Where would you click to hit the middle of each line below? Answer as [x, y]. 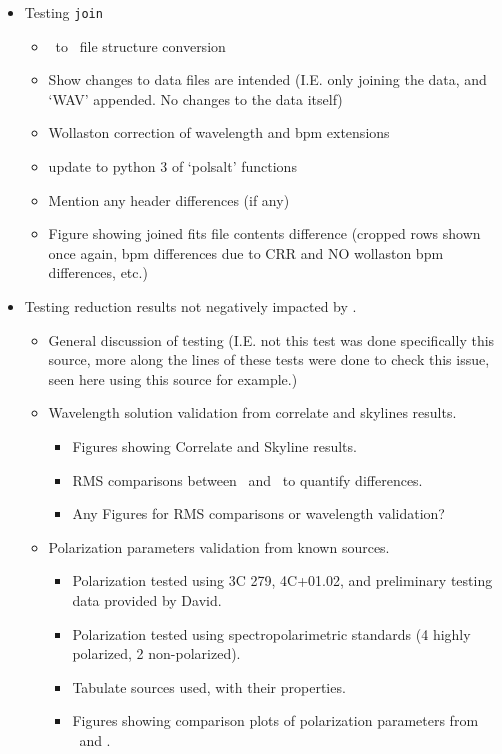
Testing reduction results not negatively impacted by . [190, 306]
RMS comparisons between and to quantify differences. [247, 479]
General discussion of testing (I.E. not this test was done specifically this [271, 339]
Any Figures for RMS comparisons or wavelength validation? [258, 513]
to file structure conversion [140, 45]
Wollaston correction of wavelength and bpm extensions [219, 132]
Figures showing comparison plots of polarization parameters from [275, 720]
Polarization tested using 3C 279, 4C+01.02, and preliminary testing [282, 580]
